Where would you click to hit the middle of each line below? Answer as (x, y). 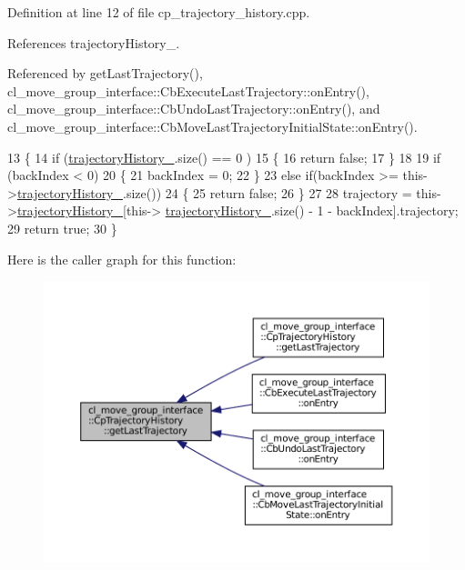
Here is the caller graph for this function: (122, 259)
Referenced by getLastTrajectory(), (105, 73)
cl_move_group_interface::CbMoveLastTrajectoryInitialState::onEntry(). (212, 126)
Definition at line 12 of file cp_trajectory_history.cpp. (159, 12)
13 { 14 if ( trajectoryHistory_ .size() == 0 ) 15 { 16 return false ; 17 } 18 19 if (224, 157)
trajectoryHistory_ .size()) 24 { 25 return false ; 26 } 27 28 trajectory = (214, 192)
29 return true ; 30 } (62, 228)
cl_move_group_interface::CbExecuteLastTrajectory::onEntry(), (188, 90)
